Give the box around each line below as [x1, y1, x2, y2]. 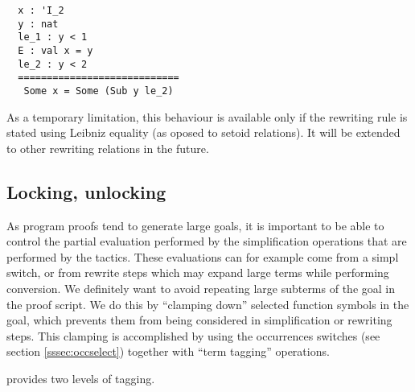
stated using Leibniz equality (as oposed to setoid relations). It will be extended [6, 124, 401, 141]
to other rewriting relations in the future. [6, 139, 209, 156]
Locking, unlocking [6, 179, 166, 204]
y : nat [18, 18, 59, 30]
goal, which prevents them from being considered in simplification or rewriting [6, 312, 392, 328]
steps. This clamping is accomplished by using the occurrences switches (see [6, 327, 380, 344]
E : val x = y [18, 44, 93, 56]
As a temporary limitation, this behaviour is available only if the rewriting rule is [6, 108, 408, 125]
